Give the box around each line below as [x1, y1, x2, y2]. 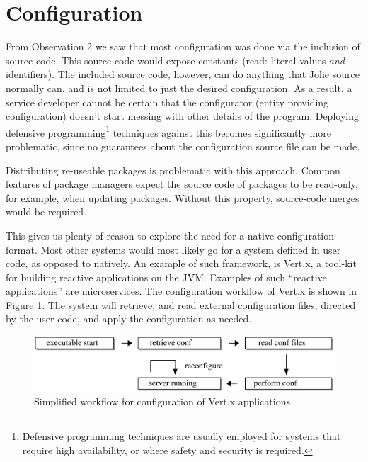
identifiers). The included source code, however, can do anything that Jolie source [6, 67, 360, 81]
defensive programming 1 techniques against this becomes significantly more [6, 123, 331, 140]
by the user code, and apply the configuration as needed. [6, 311, 252, 326]
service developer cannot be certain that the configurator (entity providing [6, 94, 329, 109]
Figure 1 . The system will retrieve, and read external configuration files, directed [6, 297, 356, 312]
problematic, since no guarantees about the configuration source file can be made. [6, 138, 360, 153]
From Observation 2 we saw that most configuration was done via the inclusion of [6, 39, 360, 54]
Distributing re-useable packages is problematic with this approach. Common [6, 162, 340, 177]
